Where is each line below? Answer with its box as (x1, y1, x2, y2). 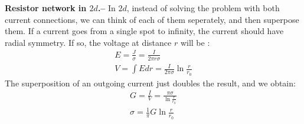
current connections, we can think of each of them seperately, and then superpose (5, 13, 299, 25)
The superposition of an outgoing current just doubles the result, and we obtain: (5, 76, 296, 89)
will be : (180, 36, 210, 48)
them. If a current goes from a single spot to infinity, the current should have (5, 25, 284, 37)
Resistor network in (5, 2, 87, 14)
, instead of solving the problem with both (126, 2, 280, 14)
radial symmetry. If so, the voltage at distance (5, 36, 172, 48)
